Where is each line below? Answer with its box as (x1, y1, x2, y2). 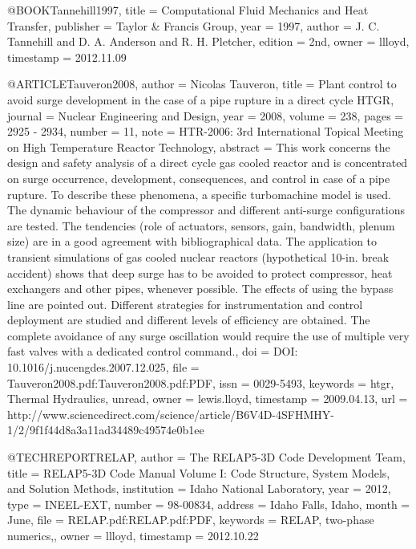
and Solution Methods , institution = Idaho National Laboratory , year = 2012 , (7, 480, 391, 497)
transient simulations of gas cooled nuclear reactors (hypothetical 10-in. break (7, 248, 390, 265)
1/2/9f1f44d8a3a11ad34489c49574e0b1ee (7, 421, 204, 438)
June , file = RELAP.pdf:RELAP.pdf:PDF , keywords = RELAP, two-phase (7, 511, 374, 528)
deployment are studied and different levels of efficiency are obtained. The (7, 311, 370, 328)
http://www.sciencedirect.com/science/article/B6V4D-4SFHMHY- (7, 405, 334, 422)
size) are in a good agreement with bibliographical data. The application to (7, 233, 378, 250)
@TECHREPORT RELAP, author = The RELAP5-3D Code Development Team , (7, 449, 406, 466)
